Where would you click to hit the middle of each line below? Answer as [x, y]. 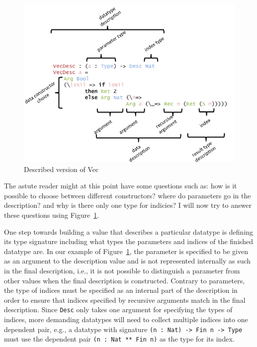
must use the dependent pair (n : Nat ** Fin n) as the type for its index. [119, 339]
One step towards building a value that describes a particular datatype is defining [129, 231]
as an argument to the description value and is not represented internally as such [128, 261]
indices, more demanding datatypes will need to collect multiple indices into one [126, 319]
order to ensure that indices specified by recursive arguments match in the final [125, 300]
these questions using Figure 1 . [52, 215]
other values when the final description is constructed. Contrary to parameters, [125, 280]
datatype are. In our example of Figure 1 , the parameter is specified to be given [126, 251]
